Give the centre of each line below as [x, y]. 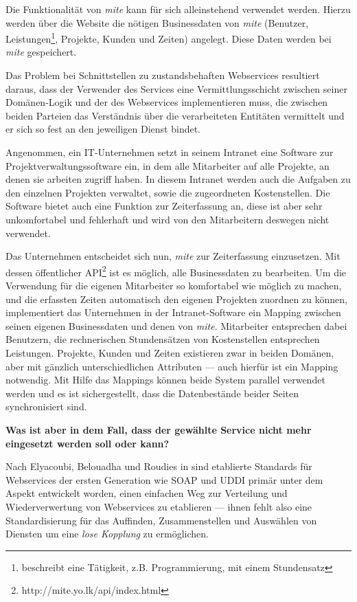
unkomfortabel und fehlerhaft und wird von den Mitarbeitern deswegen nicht [168, 219]
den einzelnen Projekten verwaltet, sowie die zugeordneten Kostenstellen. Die [168, 192]
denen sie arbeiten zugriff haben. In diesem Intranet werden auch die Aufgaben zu [178, 179]
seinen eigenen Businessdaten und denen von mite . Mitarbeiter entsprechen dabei [176, 325]
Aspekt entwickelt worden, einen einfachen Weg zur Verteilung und [147, 493]
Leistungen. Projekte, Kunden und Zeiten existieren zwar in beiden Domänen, [170, 352]
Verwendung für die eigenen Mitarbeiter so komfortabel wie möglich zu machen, [174, 285]
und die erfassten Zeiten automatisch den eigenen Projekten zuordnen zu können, [176, 299]
